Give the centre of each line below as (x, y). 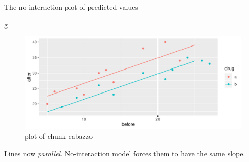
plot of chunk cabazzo (59, 136)
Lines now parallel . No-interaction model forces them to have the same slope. (125, 153)
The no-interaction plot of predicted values (71, 7)
